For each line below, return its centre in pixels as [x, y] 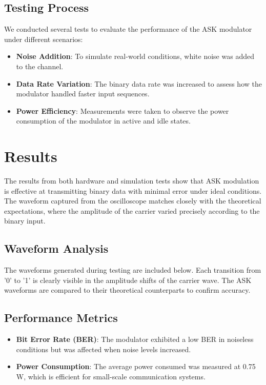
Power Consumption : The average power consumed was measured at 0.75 [136, 366]
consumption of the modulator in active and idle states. [103, 121]
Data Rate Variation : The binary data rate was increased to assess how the [139, 83]
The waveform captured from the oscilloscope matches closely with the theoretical [133, 201]
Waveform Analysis [56, 248]
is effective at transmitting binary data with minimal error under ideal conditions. [133, 190]
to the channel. [40, 66]
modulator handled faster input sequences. [83, 94]
